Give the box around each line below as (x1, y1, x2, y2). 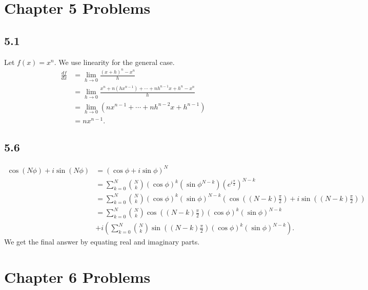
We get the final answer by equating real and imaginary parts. (4, 236, 200, 247)
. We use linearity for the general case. (54, 56, 175, 67)
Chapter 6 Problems (4, 266, 151, 287)
